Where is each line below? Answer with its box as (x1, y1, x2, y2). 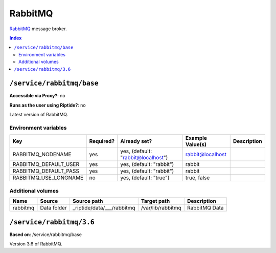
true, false (185, 174, 210, 181)
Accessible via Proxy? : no (9, 93, 66, 99)
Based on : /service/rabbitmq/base (9, 231, 82, 238)
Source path (72, 198, 103, 205)
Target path (141, 198, 170, 205)
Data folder (40, 204, 67, 212)
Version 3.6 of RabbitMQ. (9, 241, 62, 247)
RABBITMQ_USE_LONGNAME (12, 174, 84, 181)
